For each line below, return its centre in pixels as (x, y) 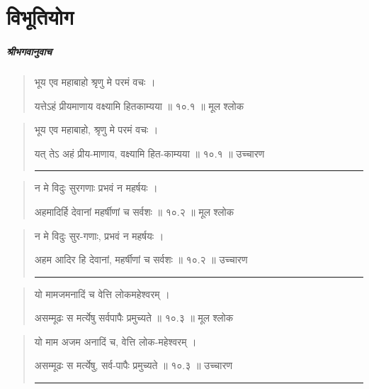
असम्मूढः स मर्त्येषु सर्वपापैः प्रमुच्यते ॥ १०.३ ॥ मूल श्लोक (134, 318)
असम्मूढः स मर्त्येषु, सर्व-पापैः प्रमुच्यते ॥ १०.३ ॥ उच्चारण (134, 365)
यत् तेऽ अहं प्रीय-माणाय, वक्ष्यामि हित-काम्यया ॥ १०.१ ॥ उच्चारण (149, 153)
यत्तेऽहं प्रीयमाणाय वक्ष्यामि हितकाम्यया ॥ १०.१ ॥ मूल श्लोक (139, 105)
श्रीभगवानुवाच (29, 51)
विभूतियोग (40, 17)
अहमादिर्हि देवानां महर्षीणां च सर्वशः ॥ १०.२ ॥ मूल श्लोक (134, 211)
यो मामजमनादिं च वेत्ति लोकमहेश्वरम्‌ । (102, 294)
